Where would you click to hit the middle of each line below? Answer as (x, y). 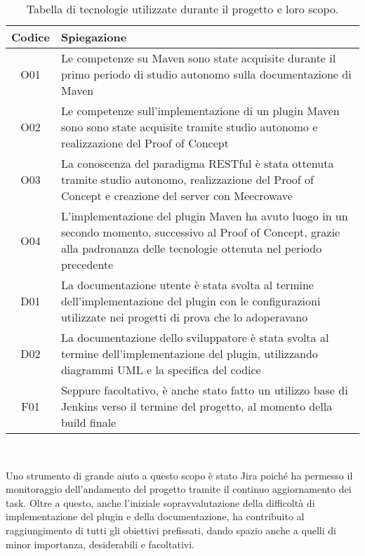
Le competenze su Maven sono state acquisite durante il (198, 58)
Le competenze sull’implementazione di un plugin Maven (200, 111)
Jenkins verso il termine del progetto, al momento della (197, 406)
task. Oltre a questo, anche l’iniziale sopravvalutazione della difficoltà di (160, 502)
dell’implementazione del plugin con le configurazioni (191, 301)
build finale (88, 422)
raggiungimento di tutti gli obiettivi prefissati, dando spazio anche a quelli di (171, 530)
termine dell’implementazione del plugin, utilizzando (189, 353)
